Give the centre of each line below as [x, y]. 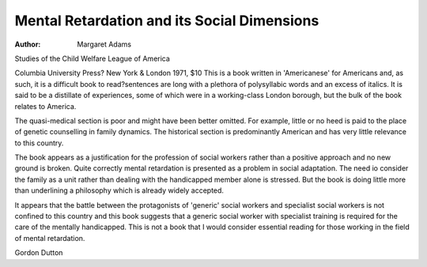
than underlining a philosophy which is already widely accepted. [119, 190]
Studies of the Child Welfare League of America [92, 58]
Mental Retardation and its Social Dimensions [167, 21]
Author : [28, 44]
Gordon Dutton [39, 253]
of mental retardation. [50, 238]
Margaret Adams [104, 44]
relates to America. [45, 106]
